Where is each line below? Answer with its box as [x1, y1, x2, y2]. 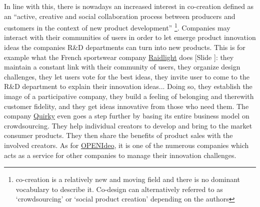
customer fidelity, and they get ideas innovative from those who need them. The [4, 100, 249, 111]
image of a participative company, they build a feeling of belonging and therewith [4, 91, 254, 101]
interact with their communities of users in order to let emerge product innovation [4, 32, 256, 42]
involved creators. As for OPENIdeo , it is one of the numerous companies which [4, 139, 249, 150]
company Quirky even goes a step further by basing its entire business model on [4, 110, 249, 121]
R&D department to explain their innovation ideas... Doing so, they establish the [4, 81, 252, 91]
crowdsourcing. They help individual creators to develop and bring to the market [4, 120, 252, 130]
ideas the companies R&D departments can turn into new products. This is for [4, 42, 245, 52]
